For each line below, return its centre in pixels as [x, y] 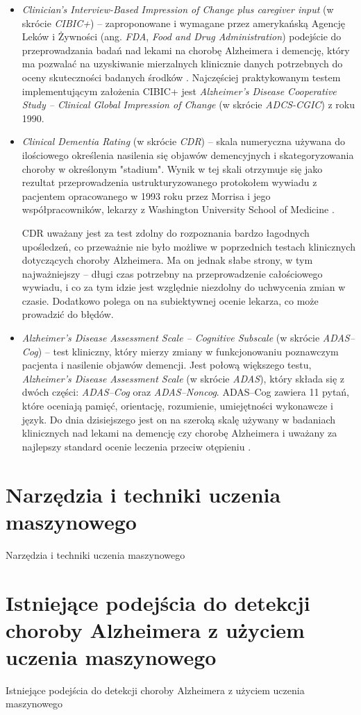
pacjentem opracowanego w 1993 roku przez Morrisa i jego [146, 195]
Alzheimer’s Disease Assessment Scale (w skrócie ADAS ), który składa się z [183, 378]
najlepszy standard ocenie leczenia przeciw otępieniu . [136, 446]
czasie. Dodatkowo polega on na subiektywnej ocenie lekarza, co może [170, 300]
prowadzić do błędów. [68, 314]
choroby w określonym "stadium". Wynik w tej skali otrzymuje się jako [172, 168]
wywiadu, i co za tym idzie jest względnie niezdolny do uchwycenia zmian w [184, 287]
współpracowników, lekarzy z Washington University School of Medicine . [178, 209]
